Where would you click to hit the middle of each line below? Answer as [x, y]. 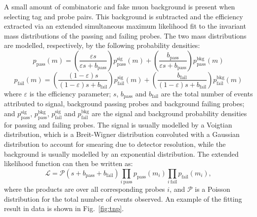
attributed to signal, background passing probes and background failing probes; [124, 104]
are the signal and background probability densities [169, 113]
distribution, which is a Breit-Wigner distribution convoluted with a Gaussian [122, 134]
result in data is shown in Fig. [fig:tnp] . [64, 208]
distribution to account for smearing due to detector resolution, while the [115, 144]
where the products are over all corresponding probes [85, 189]
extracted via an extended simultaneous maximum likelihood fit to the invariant [125, 26]
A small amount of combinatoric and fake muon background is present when [120, 6]
